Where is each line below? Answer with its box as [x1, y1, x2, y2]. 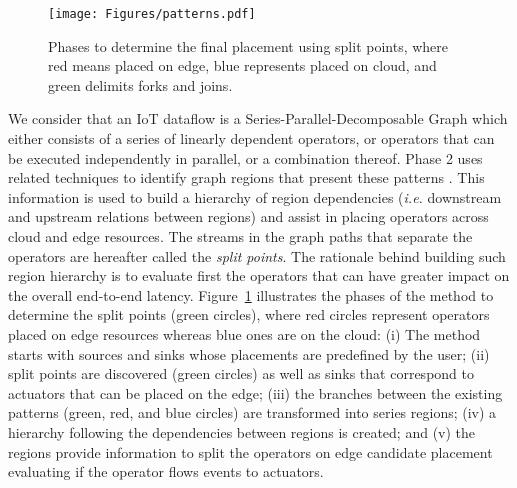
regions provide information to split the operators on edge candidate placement [8, 441, 493, 462]
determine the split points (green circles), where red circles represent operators [8, 304, 490, 325]
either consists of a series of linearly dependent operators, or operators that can [8, 128, 495, 149]
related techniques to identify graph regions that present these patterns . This [8, 167, 485, 188]
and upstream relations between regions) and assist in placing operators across [8, 206, 489, 227]
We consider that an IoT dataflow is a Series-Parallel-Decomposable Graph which [8, 108, 508, 129]
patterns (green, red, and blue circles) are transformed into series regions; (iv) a [8, 402, 497, 423]
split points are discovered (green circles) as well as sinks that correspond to [8, 363, 474, 384]
